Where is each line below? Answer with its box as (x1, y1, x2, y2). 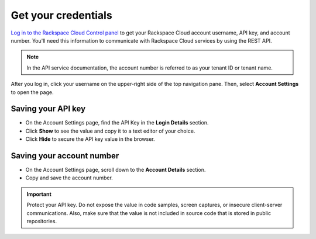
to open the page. (11, 88, 54, 96)
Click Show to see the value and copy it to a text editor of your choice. (25, 127, 195, 134)
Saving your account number (11, 151, 119, 161)
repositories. (26, 218, 57, 225)
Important (26, 190, 52, 198)
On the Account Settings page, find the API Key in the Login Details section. (25, 119, 209, 126)
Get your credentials (11, 9, 112, 22)
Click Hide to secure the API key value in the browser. (25, 136, 155, 143)
